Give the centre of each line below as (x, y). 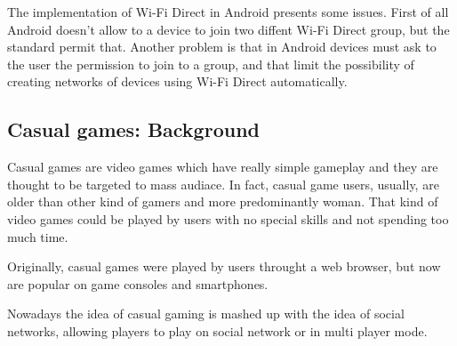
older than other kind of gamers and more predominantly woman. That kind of (223, 201)
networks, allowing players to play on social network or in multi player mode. (217, 330)
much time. (38, 236)
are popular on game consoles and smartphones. (138, 283)
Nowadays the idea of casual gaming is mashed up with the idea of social (206, 314)
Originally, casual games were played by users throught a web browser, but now (224, 266)
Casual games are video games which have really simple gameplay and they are (223, 167)
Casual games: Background (133, 129)
